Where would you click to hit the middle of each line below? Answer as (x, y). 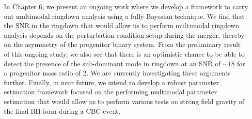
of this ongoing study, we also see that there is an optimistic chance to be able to (124, 53)
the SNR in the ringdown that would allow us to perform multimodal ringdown (122, 25)
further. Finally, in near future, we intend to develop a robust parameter (111, 82)
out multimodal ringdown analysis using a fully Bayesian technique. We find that (124, 16)
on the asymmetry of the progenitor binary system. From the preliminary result (122, 44)
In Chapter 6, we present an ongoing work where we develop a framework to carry (126, 6)
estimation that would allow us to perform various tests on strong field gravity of (124, 101)
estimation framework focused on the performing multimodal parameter (110, 92)
